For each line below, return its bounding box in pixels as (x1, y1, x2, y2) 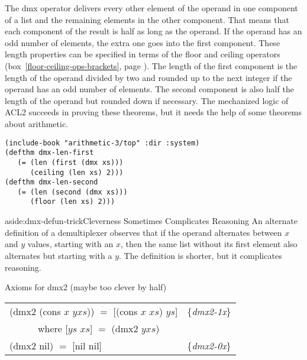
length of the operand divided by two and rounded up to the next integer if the (5, 71, 292, 83)
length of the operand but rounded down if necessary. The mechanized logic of (5, 94, 289, 106)
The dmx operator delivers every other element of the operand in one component (5, 2, 298, 14)
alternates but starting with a (5, 249, 112, 261)
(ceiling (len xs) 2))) (30, 168, 124, 177)
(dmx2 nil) (9, 338, 54, 352)
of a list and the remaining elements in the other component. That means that (5, 13, 289, 25)
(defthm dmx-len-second (5, 178, 98, 187)
